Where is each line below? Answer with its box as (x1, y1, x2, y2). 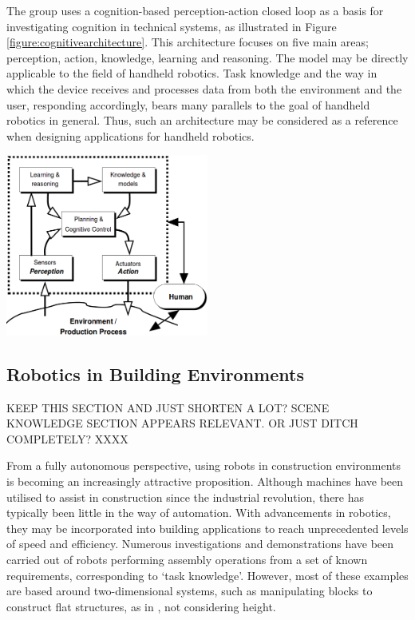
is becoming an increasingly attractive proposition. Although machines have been (6, 473, 404, 490)
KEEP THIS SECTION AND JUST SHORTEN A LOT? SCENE (6, 399, 330, 415)
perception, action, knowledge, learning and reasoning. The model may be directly (6, 49, 409, 66)
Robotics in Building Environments (6, 361, 304, 386)
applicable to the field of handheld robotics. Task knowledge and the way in (6, 65, 377, 81)
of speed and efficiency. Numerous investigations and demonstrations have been (6, 535, 394, 552)
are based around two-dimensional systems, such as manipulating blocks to (6, 582, 373, 599)
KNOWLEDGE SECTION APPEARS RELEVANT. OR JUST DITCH (6, 415, 358, 431)
